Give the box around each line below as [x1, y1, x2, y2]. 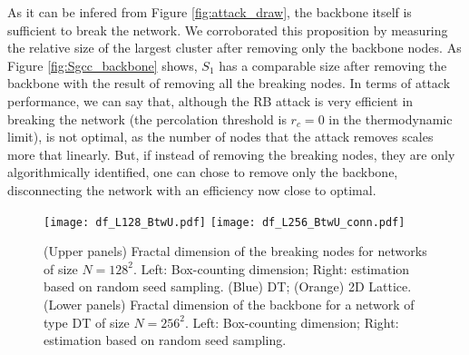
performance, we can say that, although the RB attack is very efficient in [7, 91, 414, 110]
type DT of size [44, 312, 130, 331]
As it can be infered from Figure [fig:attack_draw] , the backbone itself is [7, 3, 412, 21]
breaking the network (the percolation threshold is [7, 109, 287, 128]
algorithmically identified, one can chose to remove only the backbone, [7, 163, 398, 182]
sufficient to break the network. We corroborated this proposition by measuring [7, 20, 448, 39]
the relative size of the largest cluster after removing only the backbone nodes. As [7, 38, 462, 57]
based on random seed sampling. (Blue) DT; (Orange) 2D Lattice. [44, 277, 412, 296]
